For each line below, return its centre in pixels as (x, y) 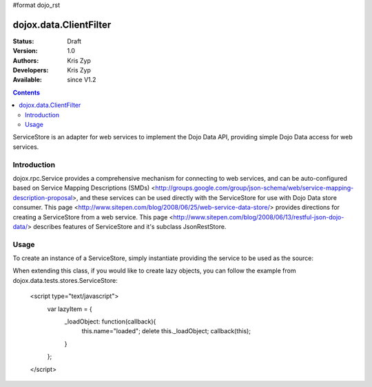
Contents (27, 92)
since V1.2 (82, 80)
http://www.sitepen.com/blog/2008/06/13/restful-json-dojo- (259, 217)
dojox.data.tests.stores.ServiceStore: (65, 280)
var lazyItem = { (70, 309)
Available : (28, 80)
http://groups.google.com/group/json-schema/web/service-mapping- (255, 188)
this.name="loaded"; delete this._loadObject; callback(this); (166, 331)
